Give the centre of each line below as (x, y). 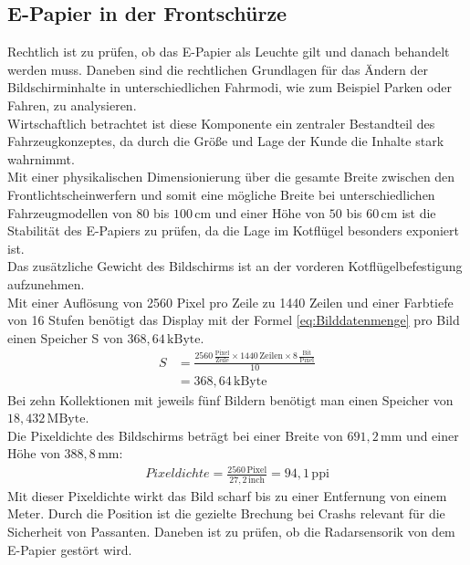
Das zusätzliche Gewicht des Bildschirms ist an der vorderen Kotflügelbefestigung (235, 266)
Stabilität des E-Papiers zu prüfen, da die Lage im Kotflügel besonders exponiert (233, 230)
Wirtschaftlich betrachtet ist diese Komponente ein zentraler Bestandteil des (221, 123)
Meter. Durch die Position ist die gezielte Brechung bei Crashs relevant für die (226, 513)
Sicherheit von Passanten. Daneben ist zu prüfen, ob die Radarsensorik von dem (231, 531)
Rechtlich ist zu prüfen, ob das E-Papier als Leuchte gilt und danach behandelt (229, 52)
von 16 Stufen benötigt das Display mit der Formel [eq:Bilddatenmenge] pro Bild (234, 320)
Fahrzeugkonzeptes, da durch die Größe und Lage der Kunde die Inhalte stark (226, 141)
